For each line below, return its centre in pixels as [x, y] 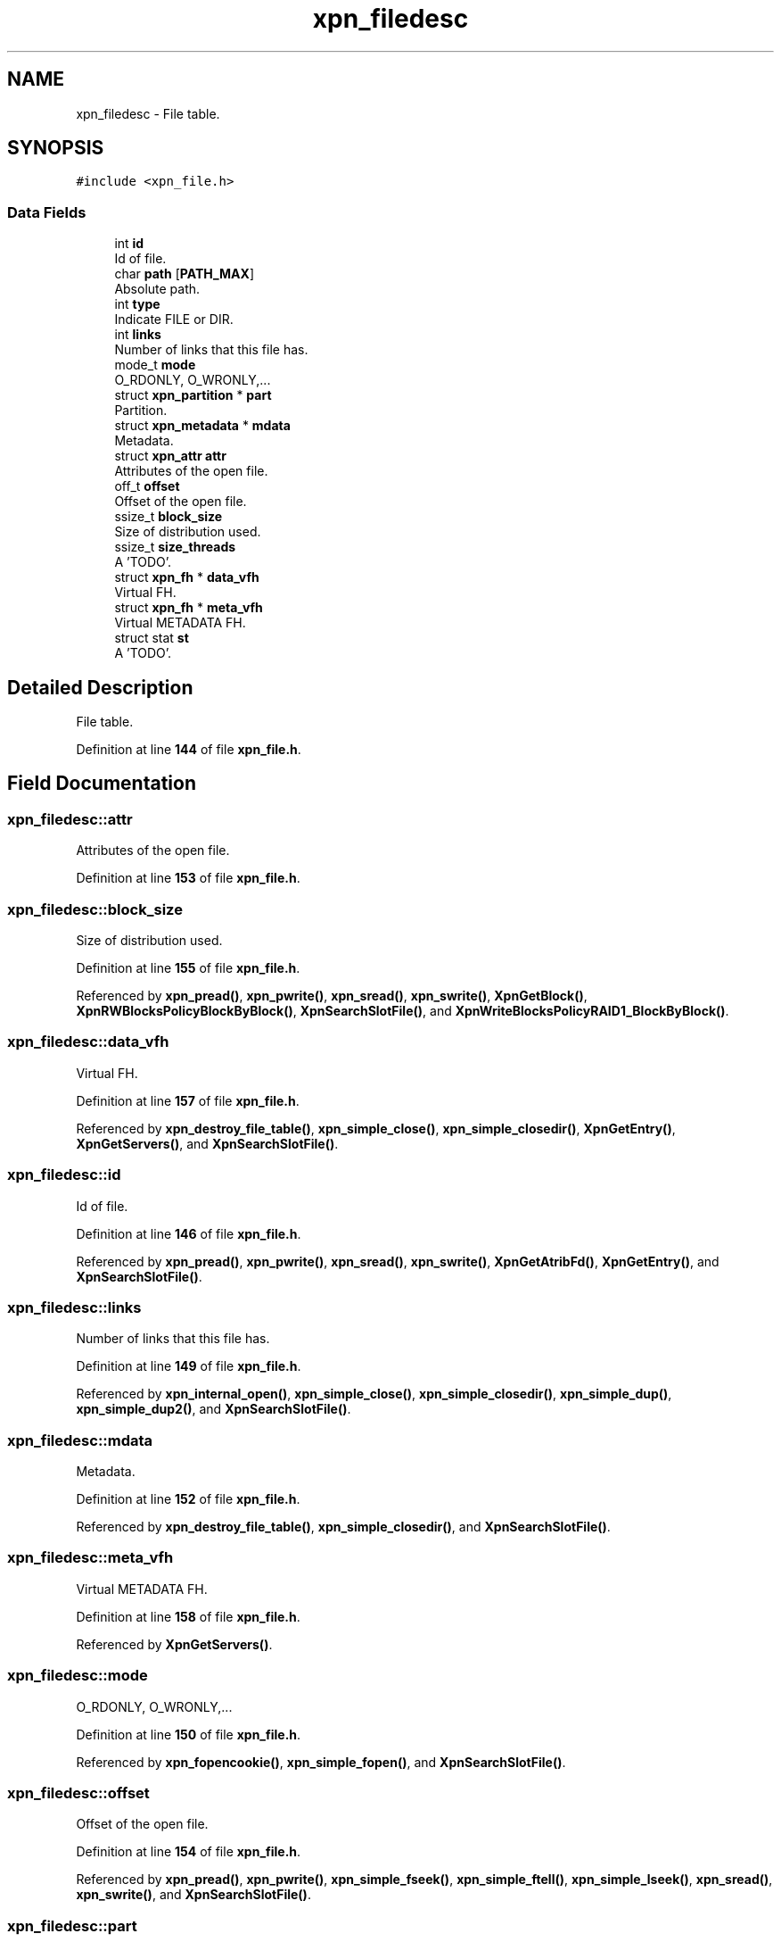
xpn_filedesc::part [72, 1925]
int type [137, 304]
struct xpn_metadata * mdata [202, 426]
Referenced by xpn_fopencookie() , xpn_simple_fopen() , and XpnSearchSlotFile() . [321, 1762]
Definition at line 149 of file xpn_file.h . [189, 1366]
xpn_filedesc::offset [78, 1793]
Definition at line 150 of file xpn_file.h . [189, 1734]
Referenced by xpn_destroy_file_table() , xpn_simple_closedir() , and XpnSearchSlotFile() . [343, 1527]
